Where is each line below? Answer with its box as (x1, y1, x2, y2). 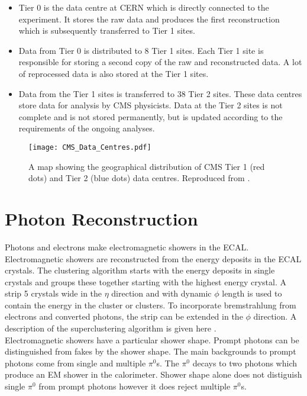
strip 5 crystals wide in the (5, 287, 102, 300)
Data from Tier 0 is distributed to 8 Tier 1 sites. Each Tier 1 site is (18, 44, 264, 56)
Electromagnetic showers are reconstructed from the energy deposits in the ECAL (5, 252, 302, 265)
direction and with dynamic (111, 287, 212, 300)
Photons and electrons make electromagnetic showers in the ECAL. (5, 240, 249, 253)
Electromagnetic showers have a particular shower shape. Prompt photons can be (5, 333, 299, 346)
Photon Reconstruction (5, 206, 198, 230)
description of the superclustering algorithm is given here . (5, 322, 216, 334)
